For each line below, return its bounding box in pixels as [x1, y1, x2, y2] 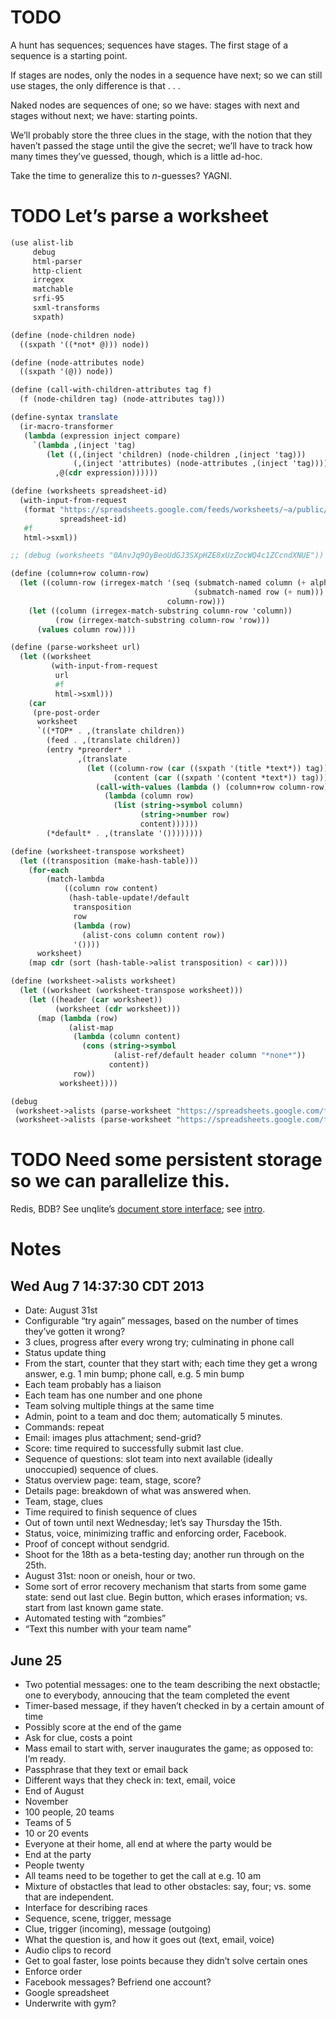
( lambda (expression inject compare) [23, 431, 182, 441]
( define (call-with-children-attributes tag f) [10, 385, 213, 395]
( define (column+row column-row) [10, 569, 150, 579]
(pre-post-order [32, 707, 101, 718]
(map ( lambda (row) [36, 1013, 118, 1023]
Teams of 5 [24, 1817, 72, 1828]
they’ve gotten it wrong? [24, 1326, 126, 1338]
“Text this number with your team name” [24, 1623, 192, 1635]
